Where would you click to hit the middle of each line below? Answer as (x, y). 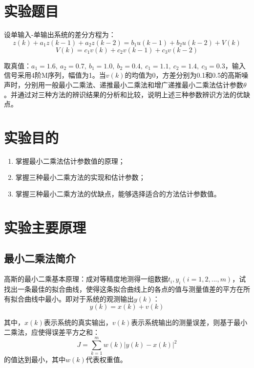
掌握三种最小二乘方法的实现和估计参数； (80, 177)
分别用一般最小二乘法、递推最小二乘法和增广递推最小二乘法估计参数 (134, 84)
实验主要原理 (45, 227)
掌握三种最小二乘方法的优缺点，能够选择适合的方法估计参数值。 (118, 194)
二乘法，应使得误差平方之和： (52, 332)
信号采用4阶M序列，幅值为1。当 (55, 75)
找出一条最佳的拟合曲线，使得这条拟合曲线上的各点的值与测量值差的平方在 (124, 289)
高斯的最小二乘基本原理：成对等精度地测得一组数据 (86, 279)
